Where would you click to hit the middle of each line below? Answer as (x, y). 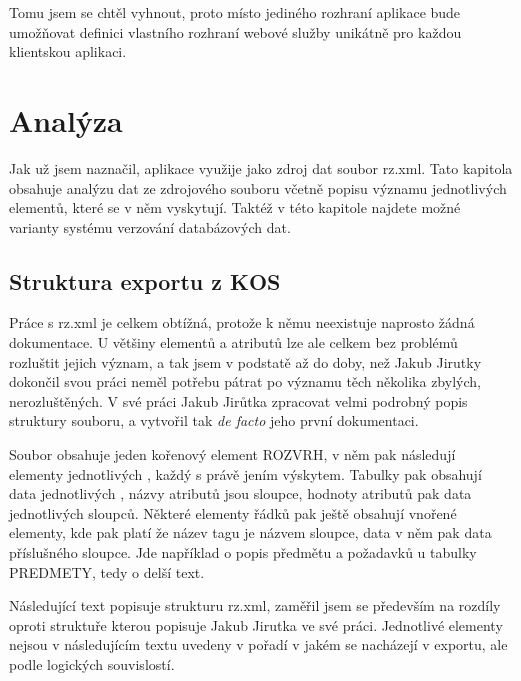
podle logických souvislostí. (92, 663)
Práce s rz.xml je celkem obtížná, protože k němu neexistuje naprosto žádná (242, 322)
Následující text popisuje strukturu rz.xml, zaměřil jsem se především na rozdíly (255, 605)
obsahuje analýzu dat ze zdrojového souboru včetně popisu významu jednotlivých (258, 187)
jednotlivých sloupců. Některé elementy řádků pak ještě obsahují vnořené (233, 512)
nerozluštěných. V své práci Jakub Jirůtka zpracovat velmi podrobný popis (238, 400)
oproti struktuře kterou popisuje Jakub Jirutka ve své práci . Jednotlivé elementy (256, 624)
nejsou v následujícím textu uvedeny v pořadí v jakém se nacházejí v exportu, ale (258, 644)
